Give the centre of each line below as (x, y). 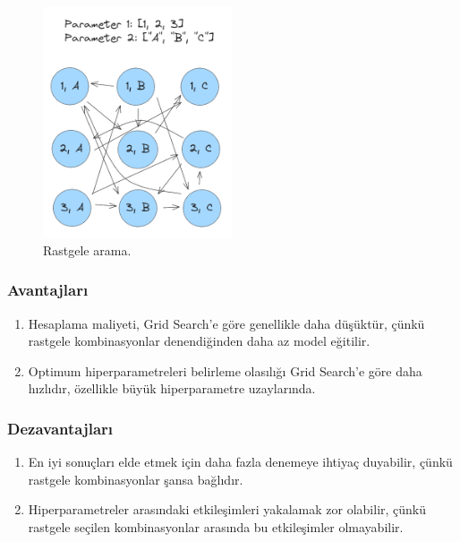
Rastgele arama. (87, 249)
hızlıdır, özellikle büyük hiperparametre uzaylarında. (172, 388)
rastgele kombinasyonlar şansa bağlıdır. (136, 479)
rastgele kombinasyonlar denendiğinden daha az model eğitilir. (199, 341)
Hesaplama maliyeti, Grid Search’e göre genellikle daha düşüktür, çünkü (226, 323)
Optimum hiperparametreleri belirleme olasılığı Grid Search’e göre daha (225, 370)
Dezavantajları (60, 428)
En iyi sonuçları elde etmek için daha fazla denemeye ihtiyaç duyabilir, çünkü (240, 462)
